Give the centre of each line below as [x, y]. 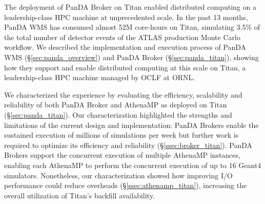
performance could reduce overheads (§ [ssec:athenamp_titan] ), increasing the [126, 185]
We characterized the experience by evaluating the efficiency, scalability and [123, 94]
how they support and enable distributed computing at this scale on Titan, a [125, 67]
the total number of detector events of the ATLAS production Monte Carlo [122, 37]
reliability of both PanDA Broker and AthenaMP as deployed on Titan [116, 105]
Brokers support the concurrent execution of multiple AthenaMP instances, [122, 155]
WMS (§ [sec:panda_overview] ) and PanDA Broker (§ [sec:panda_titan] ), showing [131, 57]
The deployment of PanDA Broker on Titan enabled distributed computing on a [130, 7]
